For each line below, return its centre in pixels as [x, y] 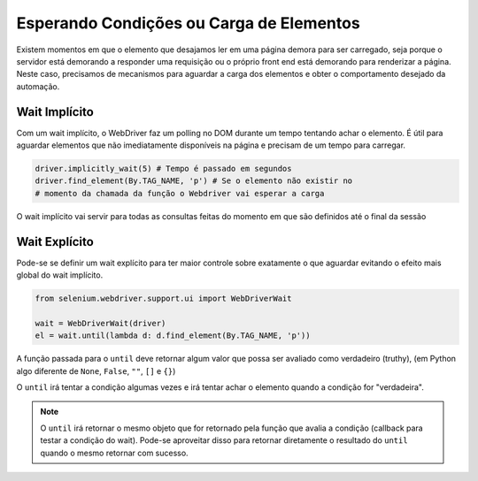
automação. [38, 86]
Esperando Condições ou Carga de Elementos [188, 23]
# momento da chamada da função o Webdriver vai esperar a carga [180, 193]
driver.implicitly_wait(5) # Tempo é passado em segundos [163, 168]
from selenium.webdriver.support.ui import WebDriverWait [163, 299]
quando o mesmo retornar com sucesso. [115, 453]
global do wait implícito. [60, 275]
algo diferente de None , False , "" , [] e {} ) [96, 370]
